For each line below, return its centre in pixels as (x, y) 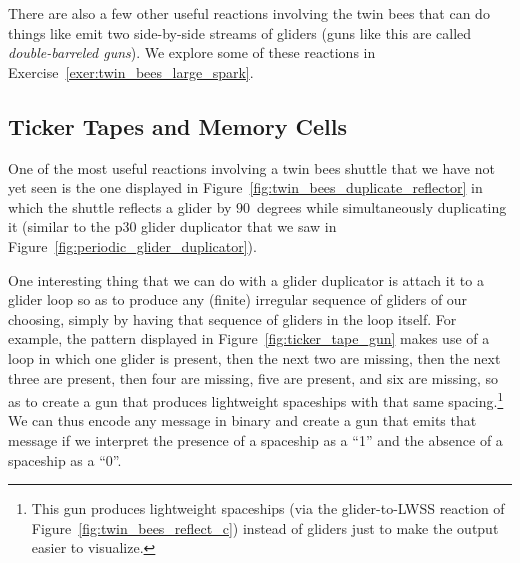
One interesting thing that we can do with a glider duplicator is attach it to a (246, 279)
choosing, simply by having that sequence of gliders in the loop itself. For (232, 318)
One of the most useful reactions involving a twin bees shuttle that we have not (251, 167)
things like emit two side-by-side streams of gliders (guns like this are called (240, 32)
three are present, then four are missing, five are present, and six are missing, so (253, 377)
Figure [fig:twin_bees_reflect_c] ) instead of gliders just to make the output (265, 527)
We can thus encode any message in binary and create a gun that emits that (242, 420)
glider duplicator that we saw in (239, 226)
